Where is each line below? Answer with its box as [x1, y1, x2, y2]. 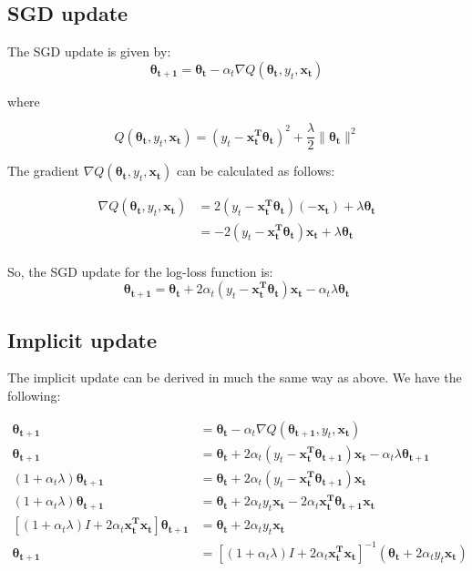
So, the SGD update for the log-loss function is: [7, 261, 273, 280]
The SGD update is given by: [7, 42, 171, 61]
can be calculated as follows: [177, 161, 335, 180]
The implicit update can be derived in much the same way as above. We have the [7, 368, 462, 387]
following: [7, 385, 61, 404]
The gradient [7, 161, 79, 180]
